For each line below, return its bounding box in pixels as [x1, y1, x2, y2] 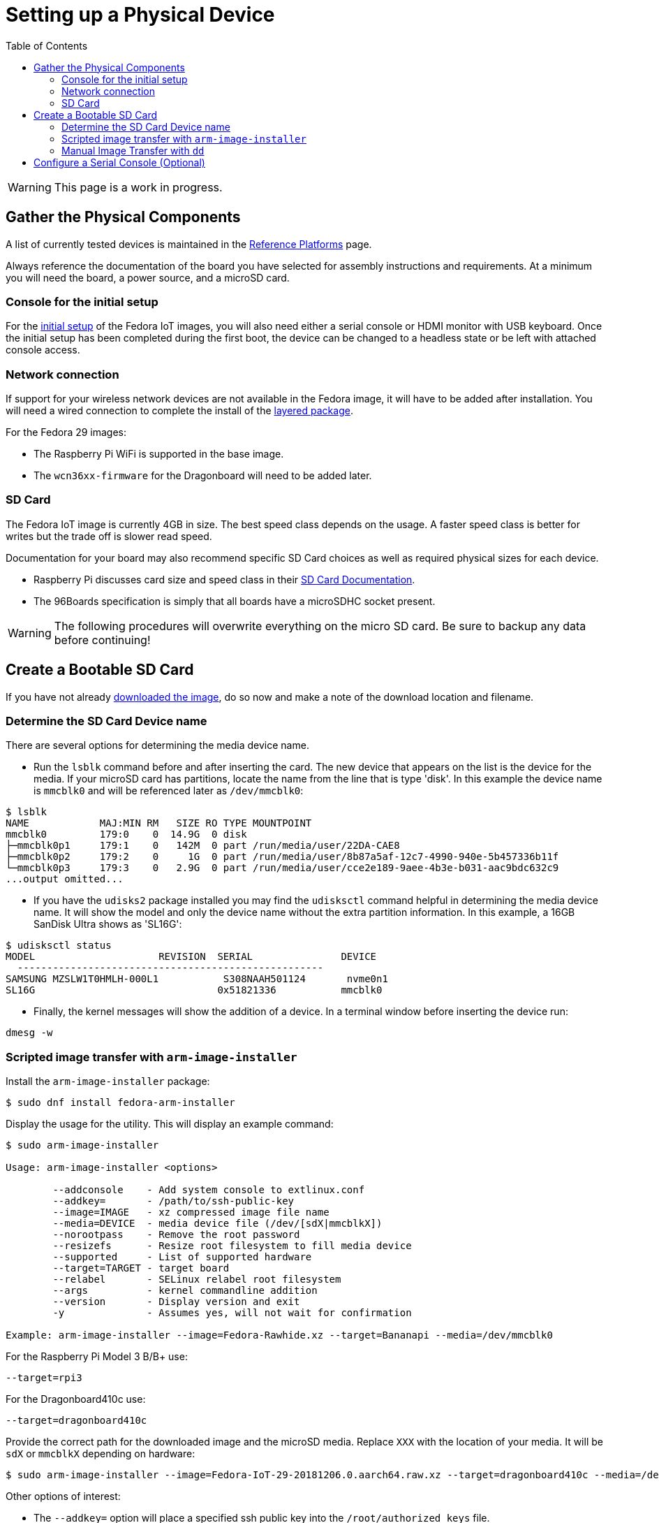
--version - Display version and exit [52, 1296, 300, 1308]
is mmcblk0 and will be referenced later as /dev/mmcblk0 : [34, 785, 304, 797]
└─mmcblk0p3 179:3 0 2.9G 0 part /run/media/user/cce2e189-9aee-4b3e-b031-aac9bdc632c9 [6, 862, 559, 874]
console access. [6, 344, 80, 356]
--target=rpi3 [6, 1372, 82, 1384]
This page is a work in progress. [54, 180, 223, 194]
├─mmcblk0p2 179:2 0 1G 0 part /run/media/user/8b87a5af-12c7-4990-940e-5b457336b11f [6, 851, 559, 863]
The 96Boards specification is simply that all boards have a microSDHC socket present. [34, 595, 436, 607]
